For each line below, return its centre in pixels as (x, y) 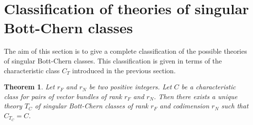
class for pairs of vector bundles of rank (63, 96)
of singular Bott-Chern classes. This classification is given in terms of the (113, 60)
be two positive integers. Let (130, 87)
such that (235, 106)
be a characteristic (209, 87)
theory (13, 106)
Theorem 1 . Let (29, 87)
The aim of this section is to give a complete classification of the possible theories (126, 51)
